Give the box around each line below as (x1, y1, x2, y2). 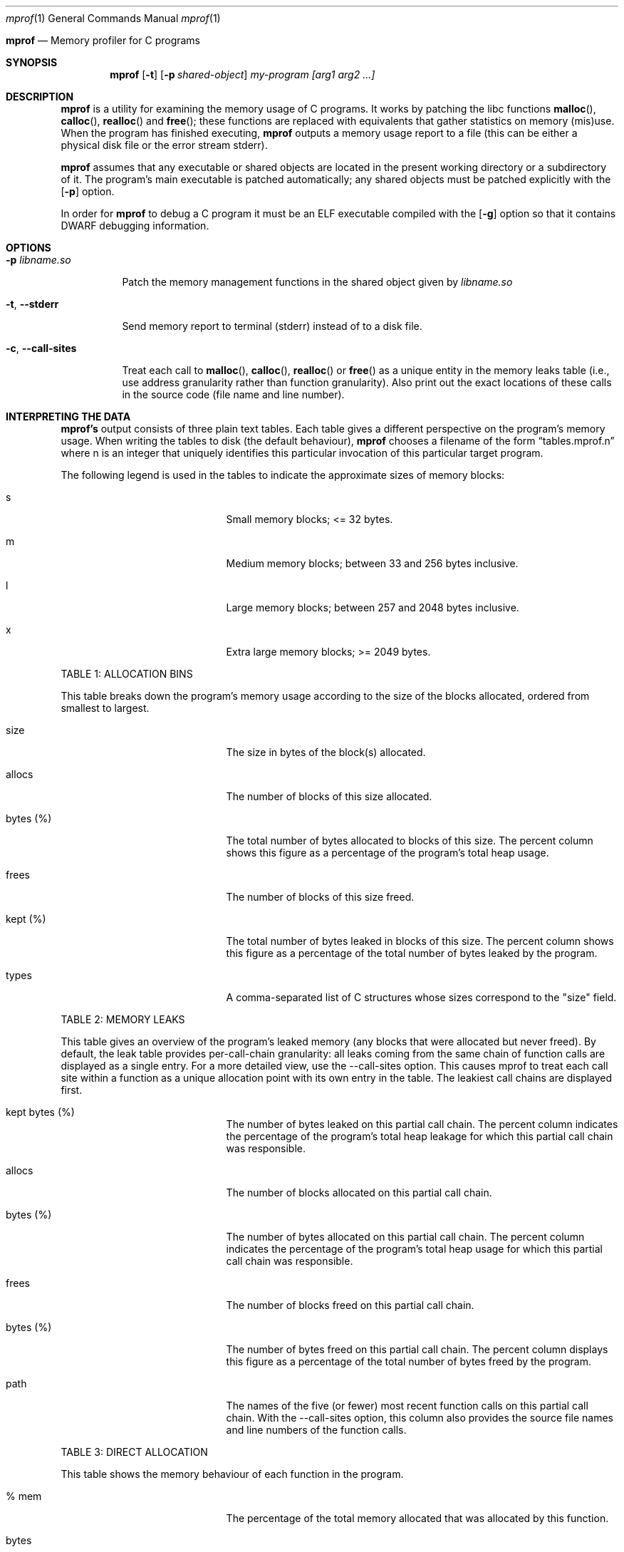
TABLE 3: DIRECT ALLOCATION (61, 1446, 208, 1458)
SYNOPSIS (6, 56, 58, 68)
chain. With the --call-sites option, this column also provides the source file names (226, 1412, 613, 1424)
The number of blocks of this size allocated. (226, 790, 432, 802)
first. (61, 1084, 83, 1096)
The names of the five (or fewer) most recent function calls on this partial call (226, 1400, 588, 1412)
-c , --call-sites (6, 342, 77, 354)
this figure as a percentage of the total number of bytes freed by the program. (226, 1355, 591, 1367)
